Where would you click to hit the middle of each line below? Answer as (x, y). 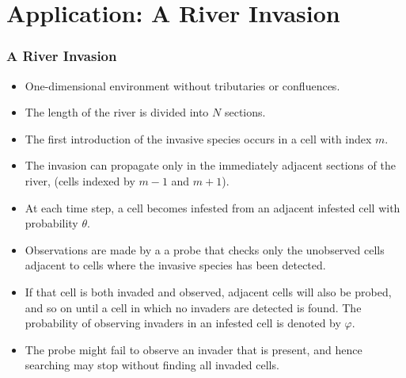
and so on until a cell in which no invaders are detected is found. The (193, 307)
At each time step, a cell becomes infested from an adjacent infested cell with (212, 207)
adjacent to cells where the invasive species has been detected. (175, 265)
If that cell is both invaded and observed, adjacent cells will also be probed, (208, 291)
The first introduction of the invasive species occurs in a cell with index (198, 138)
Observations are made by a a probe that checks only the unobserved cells (205, 249)
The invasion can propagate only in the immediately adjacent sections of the (210, 165)
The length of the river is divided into (117, 112)
